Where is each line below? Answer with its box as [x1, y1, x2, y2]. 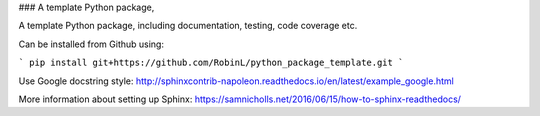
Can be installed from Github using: [18, 38, 165, 50]
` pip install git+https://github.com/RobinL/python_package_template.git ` [18, 57, 404, 69]
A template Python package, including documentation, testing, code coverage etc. [18, 20, 358, 32]
